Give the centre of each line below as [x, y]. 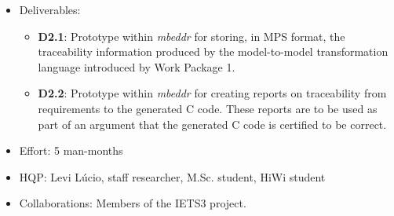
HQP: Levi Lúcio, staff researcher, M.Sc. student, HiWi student [172, 176]
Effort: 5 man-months [71, 150]
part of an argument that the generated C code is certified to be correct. [212, 124]
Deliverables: [50, 9]
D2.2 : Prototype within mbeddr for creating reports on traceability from [212, 93]
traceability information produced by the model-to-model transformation [213, 51]
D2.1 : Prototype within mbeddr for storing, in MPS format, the [192, 36]
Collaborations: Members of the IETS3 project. [133, 203]
